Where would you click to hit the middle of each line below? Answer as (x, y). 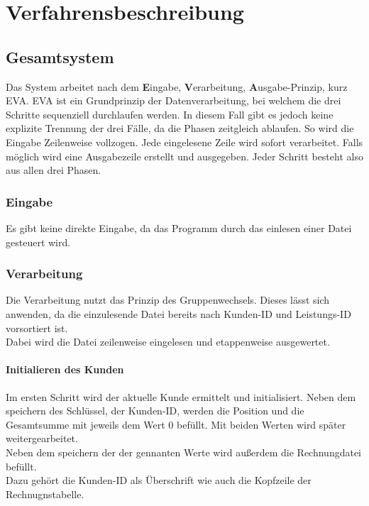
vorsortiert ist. (37, 328)
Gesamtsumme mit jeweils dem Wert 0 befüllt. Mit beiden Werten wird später (176, 424)
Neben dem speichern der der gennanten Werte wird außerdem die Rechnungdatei (184, 452)
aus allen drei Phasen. (54, 170)
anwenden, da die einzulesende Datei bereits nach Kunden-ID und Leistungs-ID (178, 313)
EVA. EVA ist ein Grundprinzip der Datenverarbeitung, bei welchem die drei (174, 100)
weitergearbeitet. (42, 438)
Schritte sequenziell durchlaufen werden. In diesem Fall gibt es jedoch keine (170, 114)
